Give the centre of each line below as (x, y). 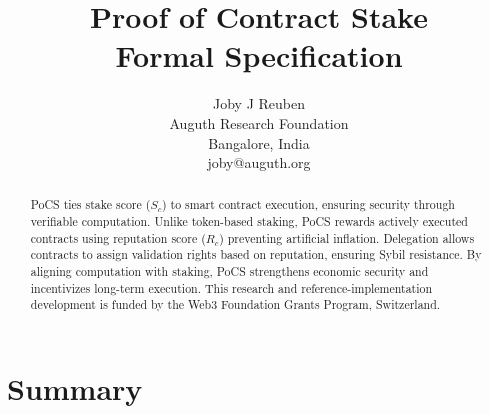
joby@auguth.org (259, 162)
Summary (75, 388)
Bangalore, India (259, 142)
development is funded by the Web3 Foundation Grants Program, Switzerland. (235, 304)
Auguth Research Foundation (259, 122)
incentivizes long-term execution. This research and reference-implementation (231, 287)
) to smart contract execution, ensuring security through (308, 204)
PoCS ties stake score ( (90, 204)
